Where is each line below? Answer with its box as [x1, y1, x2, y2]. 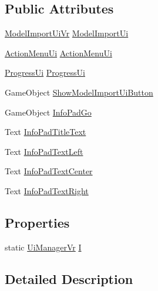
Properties [5, 213, 70, 231]
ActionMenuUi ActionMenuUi [5, 46, 112, 59]
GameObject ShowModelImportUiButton [5, 86, 153, 98]
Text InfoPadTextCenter [5, 165, 93, 177]
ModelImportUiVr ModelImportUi [5, 27, 129, 39]
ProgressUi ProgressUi [5, 66, 85, 79]
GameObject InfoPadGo [5, 106, 92, 118]
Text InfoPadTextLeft [5, 145, 83, 157]
